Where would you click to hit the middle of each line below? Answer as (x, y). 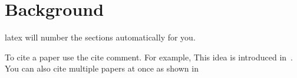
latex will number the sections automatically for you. (100, 37)
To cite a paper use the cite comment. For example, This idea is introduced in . (149, 57)
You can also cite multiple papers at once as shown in (102, 68)
